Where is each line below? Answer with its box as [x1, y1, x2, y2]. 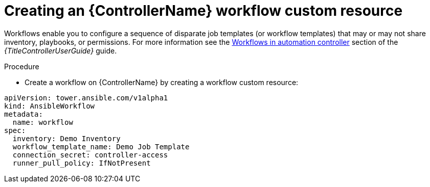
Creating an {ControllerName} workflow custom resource [4, 2, 403, 19]
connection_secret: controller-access [12, 150, 168, 159]
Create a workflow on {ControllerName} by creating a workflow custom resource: [25, 77, 299, 87]
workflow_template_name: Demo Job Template [12, 142, 190, 151]
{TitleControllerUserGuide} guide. [4, 46, 117, 55]
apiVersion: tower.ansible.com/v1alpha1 [4, 93, 168, 102]
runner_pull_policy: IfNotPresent [12, 158, 151, 167]
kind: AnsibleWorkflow [4, 101, 95, 110]
